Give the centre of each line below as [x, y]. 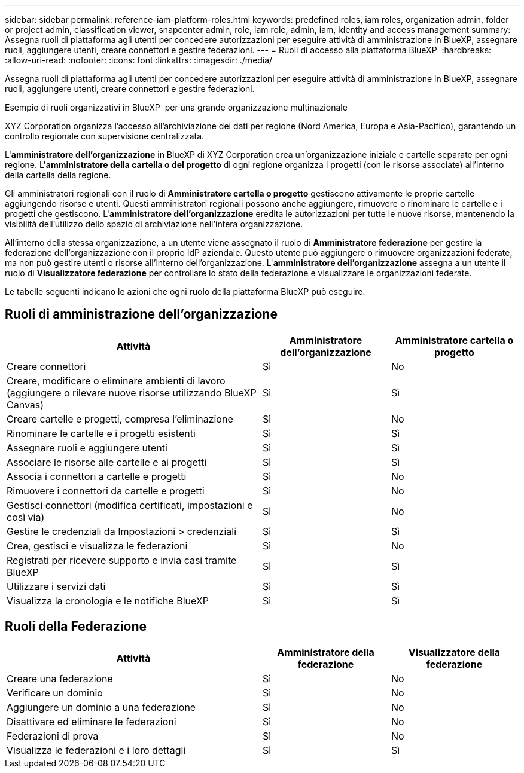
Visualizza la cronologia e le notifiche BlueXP [108, 601]
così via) [26, 517]
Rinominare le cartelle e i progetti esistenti [101, 433]
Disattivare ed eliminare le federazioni [92, 721]
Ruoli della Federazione [76, 627]
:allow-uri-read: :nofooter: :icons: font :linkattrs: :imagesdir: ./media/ [139, 60]
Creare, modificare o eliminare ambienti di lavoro [116, 381]
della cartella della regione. [58, 175]
